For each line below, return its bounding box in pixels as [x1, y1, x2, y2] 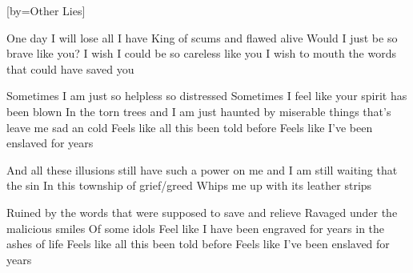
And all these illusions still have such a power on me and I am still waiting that [6, 161, 398, 178]
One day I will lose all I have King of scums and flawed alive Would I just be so [6, 29, 398, 46]
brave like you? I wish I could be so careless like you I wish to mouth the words [6, 45, 397, 62]
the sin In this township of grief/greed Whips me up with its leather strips [6, 177, 372, 194]
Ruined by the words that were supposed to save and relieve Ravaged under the [6, 203, 398, 220]
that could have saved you [6, 60, 134, 77]
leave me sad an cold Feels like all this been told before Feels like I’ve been [6, 118, 373, 135]
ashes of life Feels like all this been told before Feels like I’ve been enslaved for [6, 235, 390, 252]
